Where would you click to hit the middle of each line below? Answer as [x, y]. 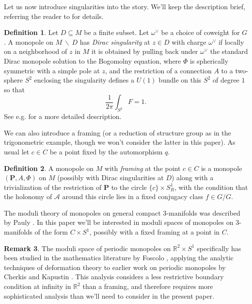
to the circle [129, 187]
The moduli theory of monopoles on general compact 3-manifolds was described [122, 212]
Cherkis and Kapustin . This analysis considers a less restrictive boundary [114, 277]
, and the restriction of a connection [158, 70]
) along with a [192, 177]
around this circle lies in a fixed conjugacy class [133, 196]
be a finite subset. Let [117, 32]
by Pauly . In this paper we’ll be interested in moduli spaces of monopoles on [119, 222]
